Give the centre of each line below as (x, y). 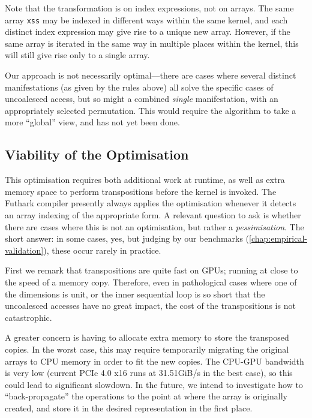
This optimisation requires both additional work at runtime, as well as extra (145, 180)
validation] (24, 250)
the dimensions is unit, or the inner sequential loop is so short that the (135, 294)
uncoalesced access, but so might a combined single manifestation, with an (142, 99)
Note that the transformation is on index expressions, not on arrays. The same (149, 8)
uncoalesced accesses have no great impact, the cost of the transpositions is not (150, 306)
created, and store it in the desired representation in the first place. (129, 408)
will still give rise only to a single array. (77, 55)
